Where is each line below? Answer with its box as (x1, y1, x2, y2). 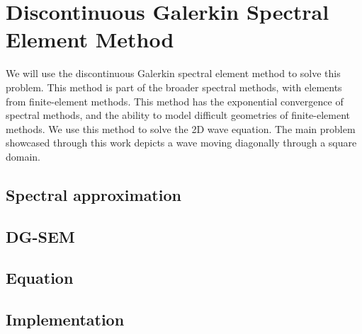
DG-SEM (6, 225, 75, 247)
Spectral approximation (6, 183, 181, 205)
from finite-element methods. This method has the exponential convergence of (6, 93, 344, 108)
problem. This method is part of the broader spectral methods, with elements (6, 79, 342, 94)
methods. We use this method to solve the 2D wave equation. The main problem (6, 121, 356, 136)
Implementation (6, 309, 125, 330)
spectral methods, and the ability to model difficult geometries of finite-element (6, 108, 351, 122)
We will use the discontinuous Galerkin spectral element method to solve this (6, 66, 341, 81)
